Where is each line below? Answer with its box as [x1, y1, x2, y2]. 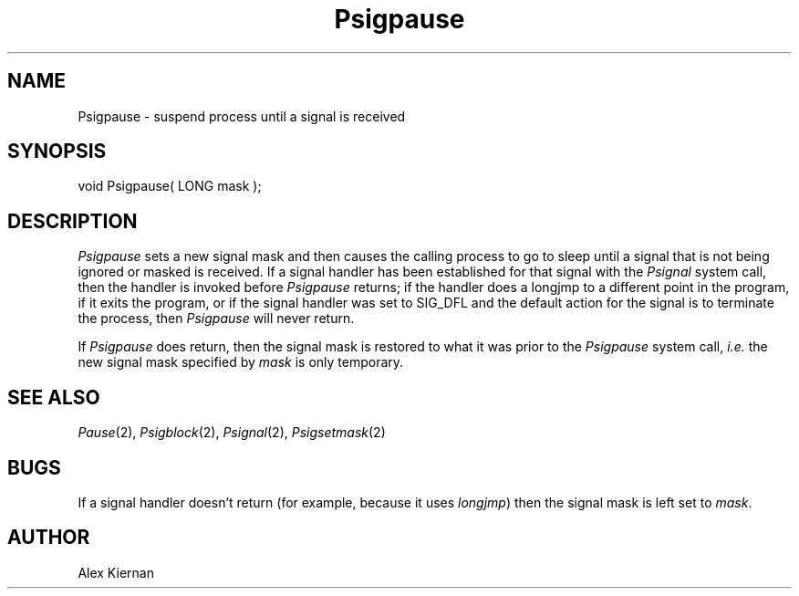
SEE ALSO [7, 385, 100, 409]
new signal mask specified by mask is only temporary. [78, 354, 404, 371]
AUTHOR [7, 526, 90, 549]
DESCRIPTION [7, 209, 138, 233]
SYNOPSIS [7, 140, 107, 163]
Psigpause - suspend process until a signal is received [78, 108, 406, 124]
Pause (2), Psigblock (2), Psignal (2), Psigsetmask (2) [78, 424, 386, 441]
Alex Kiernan [78, 564, 154, 580]
